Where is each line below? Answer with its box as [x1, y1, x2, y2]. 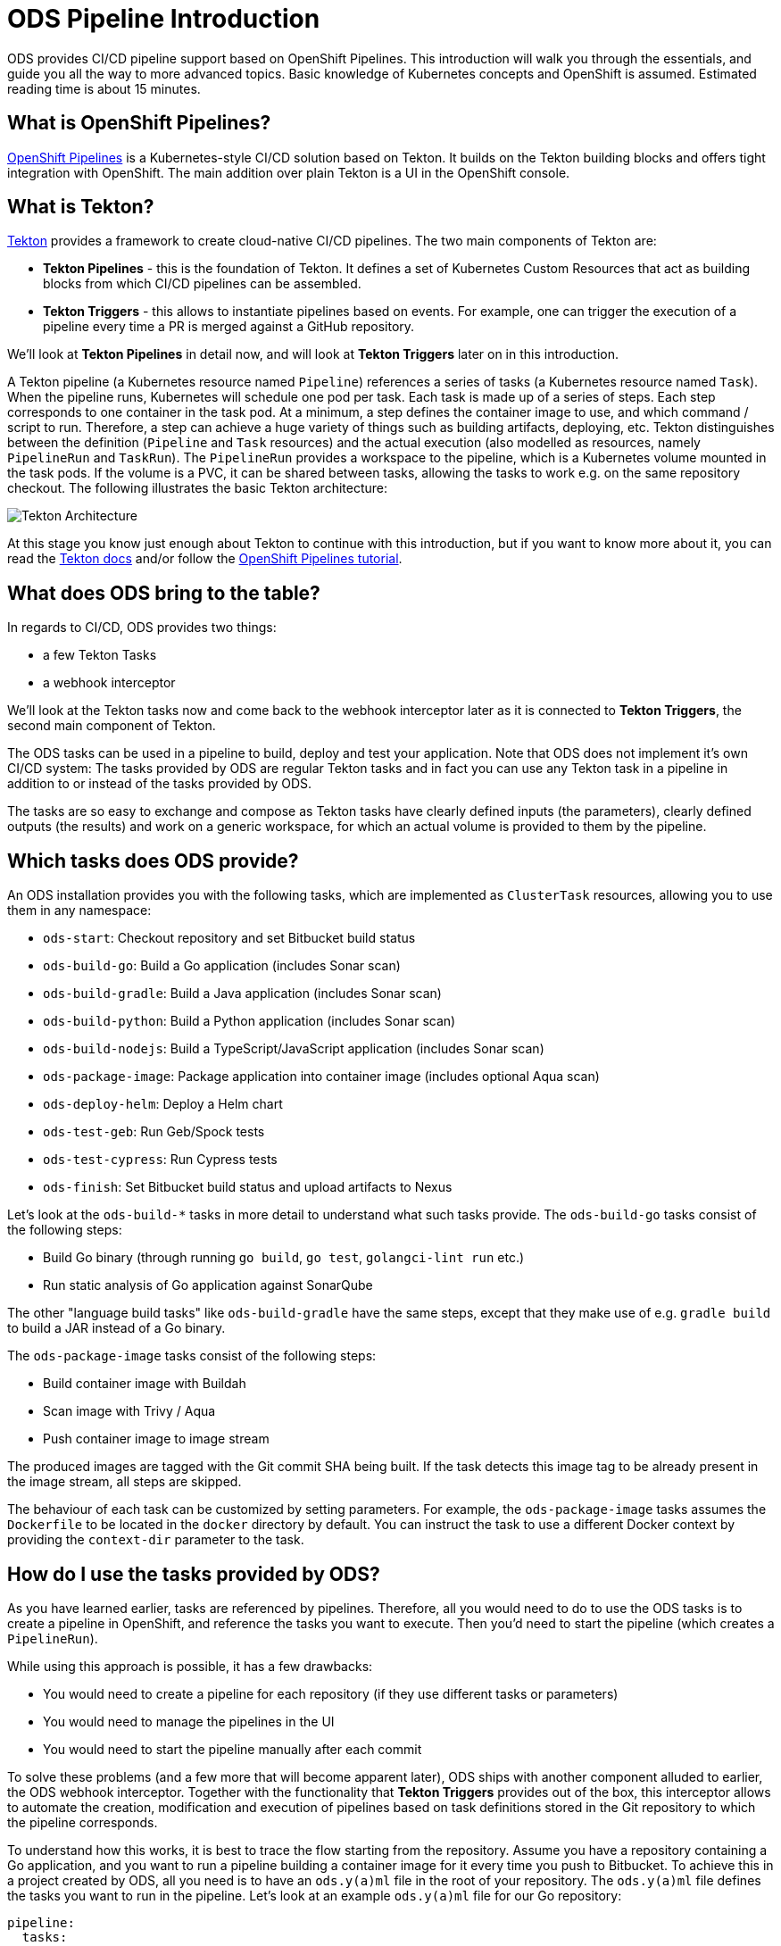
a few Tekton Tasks [43, 647, 157, 663]
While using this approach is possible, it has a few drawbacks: [7, 1658, 373, 1674]
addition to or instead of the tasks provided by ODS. [7, 776, 312, 792]
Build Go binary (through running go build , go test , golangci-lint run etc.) [43, 1250, 525, 1266]
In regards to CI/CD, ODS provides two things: [7, 620, 277, 636]
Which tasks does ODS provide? [7, 849, 299, 872]
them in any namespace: [7, 902, 152, 919]
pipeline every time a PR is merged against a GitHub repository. [43, 319, 415, 335]
